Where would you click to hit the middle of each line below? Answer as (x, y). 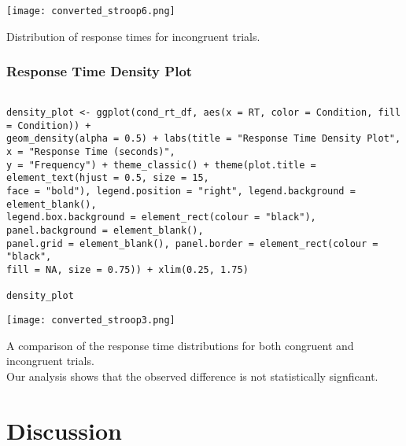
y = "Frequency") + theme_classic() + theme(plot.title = (161, 165)
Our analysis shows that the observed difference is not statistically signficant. (192, 376)
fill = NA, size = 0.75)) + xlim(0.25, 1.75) (127, 270)
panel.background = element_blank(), (105, 231)
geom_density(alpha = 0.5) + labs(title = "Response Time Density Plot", (204, 139)
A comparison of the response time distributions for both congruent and (180, 345)
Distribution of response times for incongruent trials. (133, 36)
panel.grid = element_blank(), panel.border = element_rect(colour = (192, 243)
